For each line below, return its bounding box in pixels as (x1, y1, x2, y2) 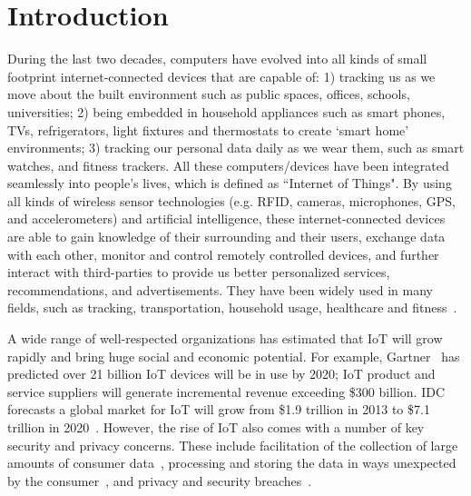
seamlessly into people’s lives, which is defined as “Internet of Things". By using (7, 174, 452, 193)
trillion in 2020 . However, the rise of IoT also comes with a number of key (7, 418, 425, 436)
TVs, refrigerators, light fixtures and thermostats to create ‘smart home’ (7, 120, 409, 139)
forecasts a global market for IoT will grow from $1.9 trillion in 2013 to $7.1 (7, 400, 430, 419)
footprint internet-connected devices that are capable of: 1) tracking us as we (7, 66, 436, 85)
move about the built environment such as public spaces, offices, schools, (7, 84, 410, 104)
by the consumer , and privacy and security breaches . (7, 471, 312, 490)
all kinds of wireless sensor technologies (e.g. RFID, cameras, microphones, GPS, (7, 191, 456, 210)
